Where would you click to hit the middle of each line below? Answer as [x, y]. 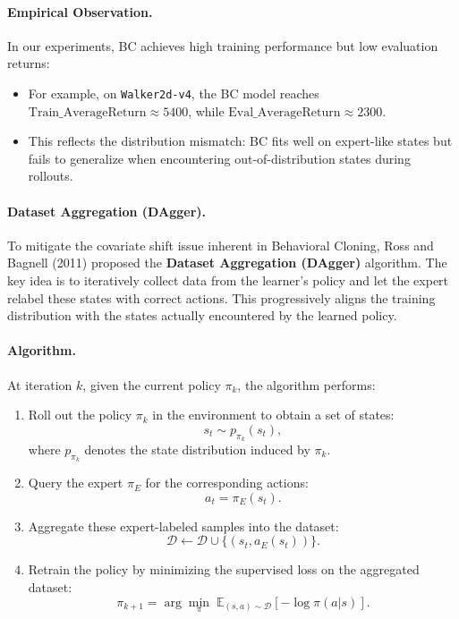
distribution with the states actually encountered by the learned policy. [202, 315]
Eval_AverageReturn [285, 112]
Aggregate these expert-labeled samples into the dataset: [183, 526]
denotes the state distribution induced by [197, 449]
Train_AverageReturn [87, 112]
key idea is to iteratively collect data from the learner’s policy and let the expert [228, 280]
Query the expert [76, 483]
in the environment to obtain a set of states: [273, 415]
